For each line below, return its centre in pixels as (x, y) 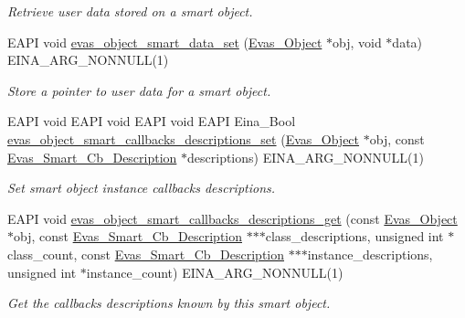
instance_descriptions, (370, 254)
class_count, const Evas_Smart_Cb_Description (146, 254)
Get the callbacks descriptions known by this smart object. (169, 303)
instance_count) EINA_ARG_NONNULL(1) (215, 272)
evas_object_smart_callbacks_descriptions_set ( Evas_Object (184, 138)
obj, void (357, 42)
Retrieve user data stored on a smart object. (130, 11)
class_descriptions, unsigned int (354, 236)
